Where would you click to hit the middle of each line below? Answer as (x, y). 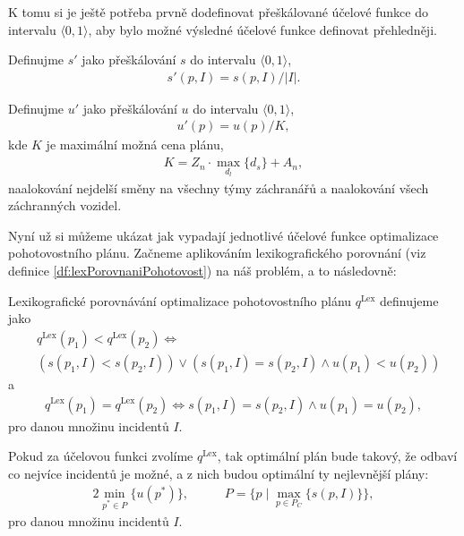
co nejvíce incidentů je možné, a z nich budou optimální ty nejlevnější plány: (219, 473)
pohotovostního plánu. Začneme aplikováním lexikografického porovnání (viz (217, 253)
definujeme (409, 300)
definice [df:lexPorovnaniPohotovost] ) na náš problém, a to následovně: (202, 271)
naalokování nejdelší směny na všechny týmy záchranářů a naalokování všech (219, 187)
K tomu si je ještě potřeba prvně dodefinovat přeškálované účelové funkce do (218, 12)
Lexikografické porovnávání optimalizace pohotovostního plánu (180, 300)
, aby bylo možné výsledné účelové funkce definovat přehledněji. (262, 29)
